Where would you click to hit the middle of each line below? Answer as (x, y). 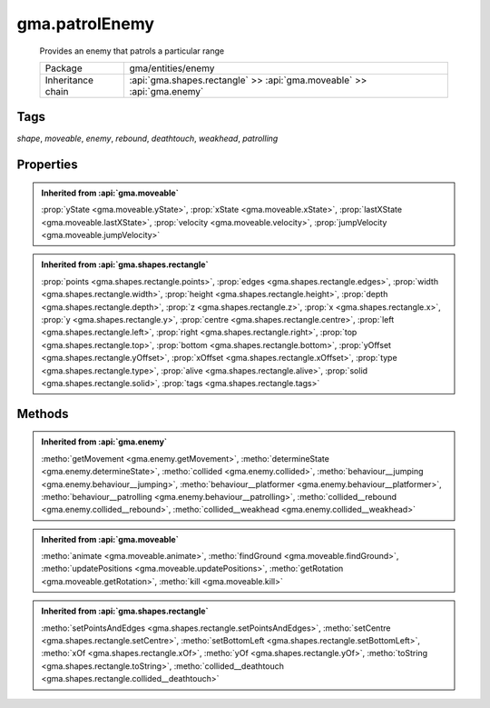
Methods (43, 414)
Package (64, 68)
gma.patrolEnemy (85, 24)
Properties (47, 165)
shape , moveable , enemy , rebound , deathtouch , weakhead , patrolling (147, 139)
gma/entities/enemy (172, 68)
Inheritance (69, 80)
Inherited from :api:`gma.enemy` (104, 442)
